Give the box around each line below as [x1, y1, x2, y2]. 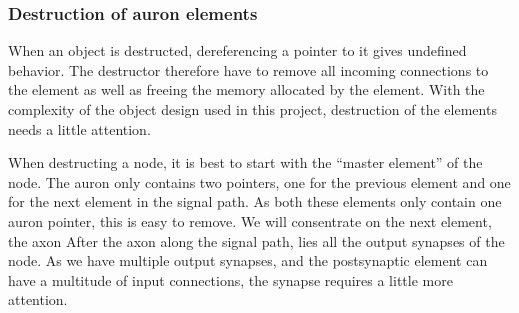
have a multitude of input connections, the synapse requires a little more [8, 269, 453, 290]
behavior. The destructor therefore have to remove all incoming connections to [8, 59, 489, 80]
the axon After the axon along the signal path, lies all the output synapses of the [8, 230, 505, 251]
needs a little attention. [8, 118, 151, 139]
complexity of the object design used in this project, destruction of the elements [8, 99, 497, 119]
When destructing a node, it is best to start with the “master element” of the [8, 152, 483, 173]
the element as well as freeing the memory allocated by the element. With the [8, 79, 485, 100]
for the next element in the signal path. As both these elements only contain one [8, 191, 502, 212]
